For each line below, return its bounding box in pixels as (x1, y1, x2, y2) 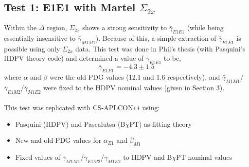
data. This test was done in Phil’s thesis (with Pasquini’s (75, 43, 245, 53)
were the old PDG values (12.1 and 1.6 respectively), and (49, 71, 220, 82)
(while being (187, 22, 224, 33)
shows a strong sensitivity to (82, 22, 167, 33)
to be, (163, 53, 181, 63)
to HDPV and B (123, 152, 172, 162)
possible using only (4, 43, 60, 53)
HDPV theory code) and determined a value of (4, 53, 144, 63)
